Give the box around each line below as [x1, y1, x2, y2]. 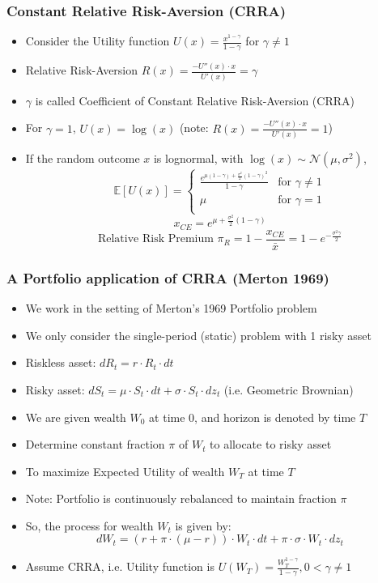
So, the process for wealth [25, 517, 154, 534]
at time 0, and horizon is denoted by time [149, 408, 356, 425]
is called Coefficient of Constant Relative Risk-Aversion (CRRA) [35, 91, 355, 109]
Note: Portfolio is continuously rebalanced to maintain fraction [25, 490, 337, 507]
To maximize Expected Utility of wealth [25, 462, 225, 479]
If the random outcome [25, 150, 140, 167]
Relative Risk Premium [97, 233, 214, 245]
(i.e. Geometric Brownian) [223, 381, 354, 398]
